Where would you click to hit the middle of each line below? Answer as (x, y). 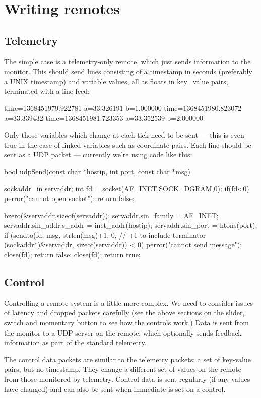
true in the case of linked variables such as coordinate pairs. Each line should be (128, 144)
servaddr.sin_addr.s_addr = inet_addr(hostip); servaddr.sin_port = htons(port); (131, 225)
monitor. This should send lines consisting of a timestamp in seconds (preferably (128, 71)
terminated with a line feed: (47, 91)
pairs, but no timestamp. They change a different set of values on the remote (123, 369)
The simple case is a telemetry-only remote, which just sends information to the (127, 61)
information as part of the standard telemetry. (75, 342)
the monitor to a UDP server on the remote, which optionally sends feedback (123, 332)
